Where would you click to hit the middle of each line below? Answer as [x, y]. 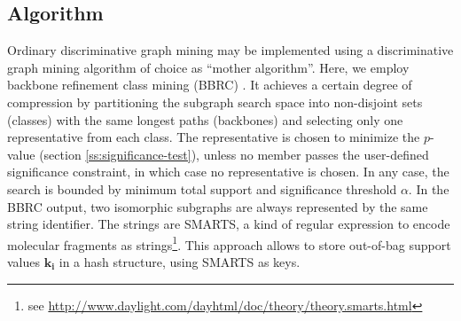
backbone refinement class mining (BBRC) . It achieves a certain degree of [210, 85]
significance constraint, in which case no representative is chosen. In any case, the [228, 172]
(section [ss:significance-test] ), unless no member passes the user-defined [234, 154]
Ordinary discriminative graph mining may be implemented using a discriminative [230, 50]
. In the [429, 188]
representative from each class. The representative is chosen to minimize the [214, 137]
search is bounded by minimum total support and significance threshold [202, 188]
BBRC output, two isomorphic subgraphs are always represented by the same [218, 206]
